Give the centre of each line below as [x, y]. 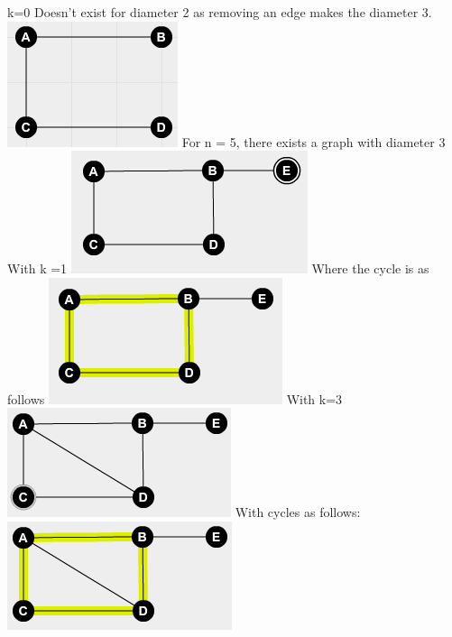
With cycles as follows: [298, 512]
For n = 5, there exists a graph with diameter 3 [314, 141]
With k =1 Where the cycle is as [218, 268]
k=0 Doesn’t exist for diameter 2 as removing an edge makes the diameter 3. [220, 12]
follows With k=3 [175, 398]
